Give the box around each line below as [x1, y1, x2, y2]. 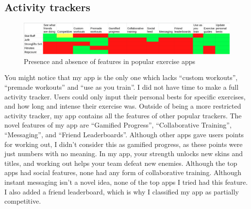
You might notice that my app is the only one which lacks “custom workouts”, [4, 72, 238, 82]
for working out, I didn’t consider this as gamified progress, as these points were [4, 139, 243, 149]
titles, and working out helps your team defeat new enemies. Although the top [4, 158, 237, 168]
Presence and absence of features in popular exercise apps [24, 56, 196, 66]
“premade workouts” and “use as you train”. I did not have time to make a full [4, 81, 239, 92]
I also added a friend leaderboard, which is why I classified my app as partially [4, 186, 239, 196]
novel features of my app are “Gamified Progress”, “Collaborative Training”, [4, 120, 232, 130]
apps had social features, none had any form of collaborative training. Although [4, 167, 242, 177]
